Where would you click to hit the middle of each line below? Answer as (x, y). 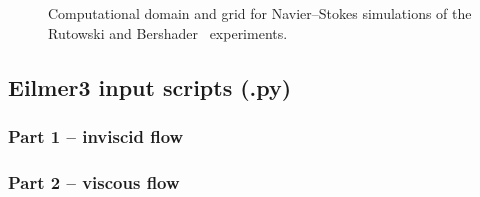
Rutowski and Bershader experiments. (168, 32)
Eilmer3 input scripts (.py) (150, 86)
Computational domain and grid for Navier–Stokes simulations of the (260, 13)
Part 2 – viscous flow (94, 181)
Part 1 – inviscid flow (96, 135)
